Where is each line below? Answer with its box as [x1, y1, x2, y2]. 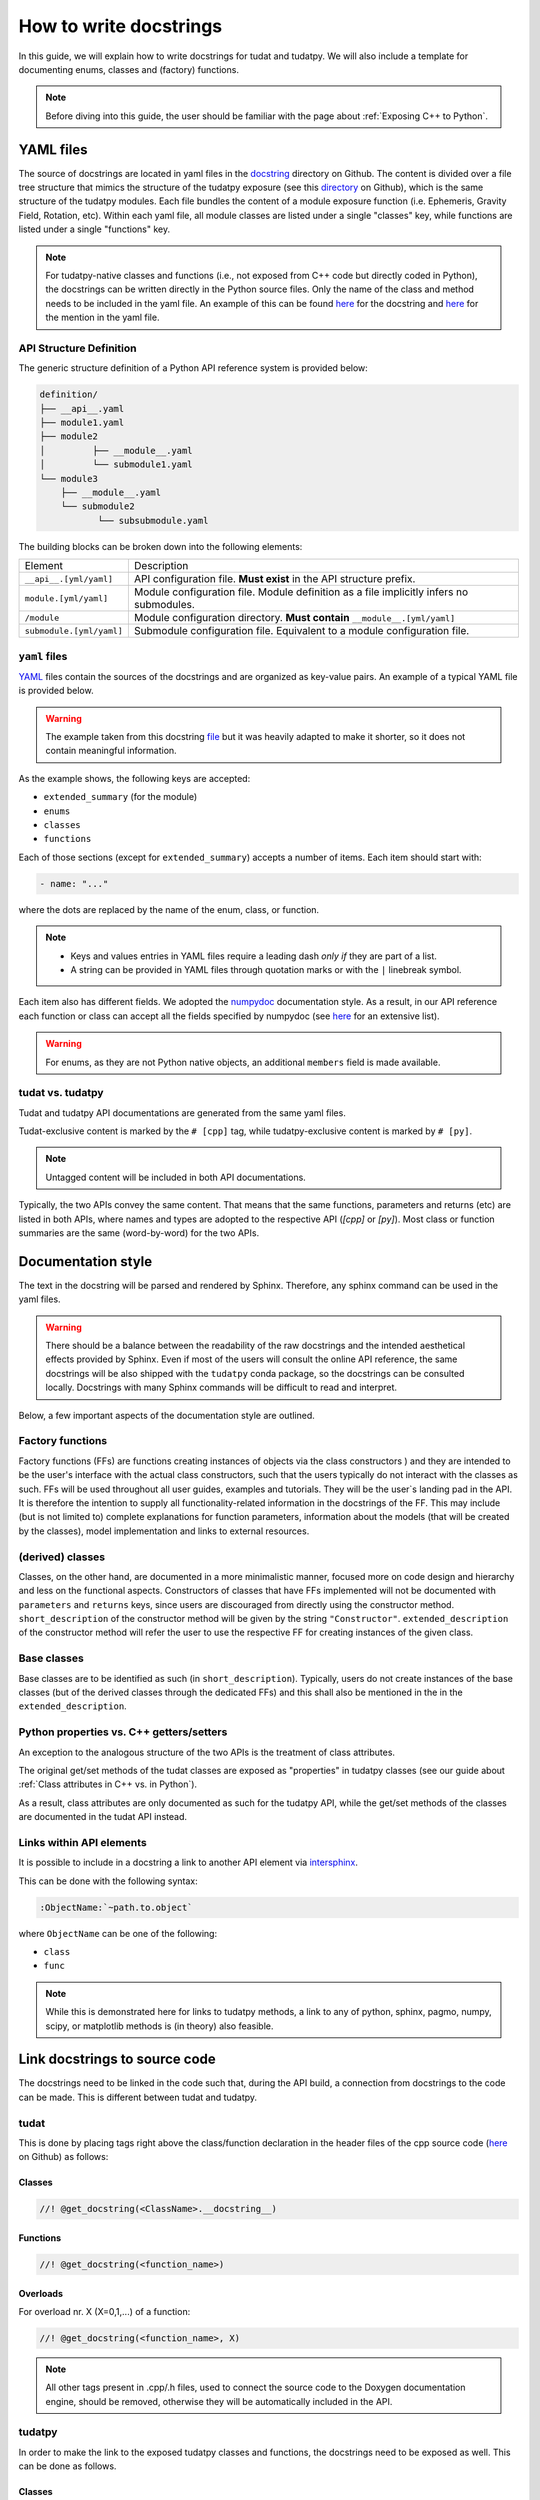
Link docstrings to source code [18, 2051, 217, 2068]
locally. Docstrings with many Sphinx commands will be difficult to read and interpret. [45, 1381, 398, 1394]
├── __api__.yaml [39, 403, 125, 414]
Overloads [18, 2287, 64, 2299]
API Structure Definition [18, 341, 137, 355]
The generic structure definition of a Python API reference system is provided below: [18, 362, 369, 374]
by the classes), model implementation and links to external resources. [18, 1525, 310, 1537]
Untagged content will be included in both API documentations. [45, 1171, 307, 1183]
